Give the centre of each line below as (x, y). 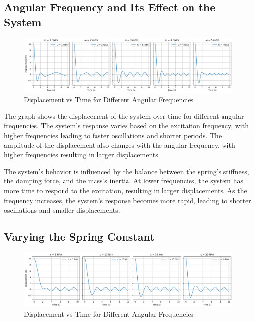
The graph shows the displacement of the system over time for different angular (124, 116)
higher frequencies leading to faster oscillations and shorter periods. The (113, 135)
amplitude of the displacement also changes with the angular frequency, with (120, 145)
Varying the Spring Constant (79, 236)
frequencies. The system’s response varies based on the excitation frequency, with (126, 125)
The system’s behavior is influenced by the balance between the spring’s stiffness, (127, 171)
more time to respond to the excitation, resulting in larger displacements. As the (126, 190)
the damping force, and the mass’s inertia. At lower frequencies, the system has (124, 181)
